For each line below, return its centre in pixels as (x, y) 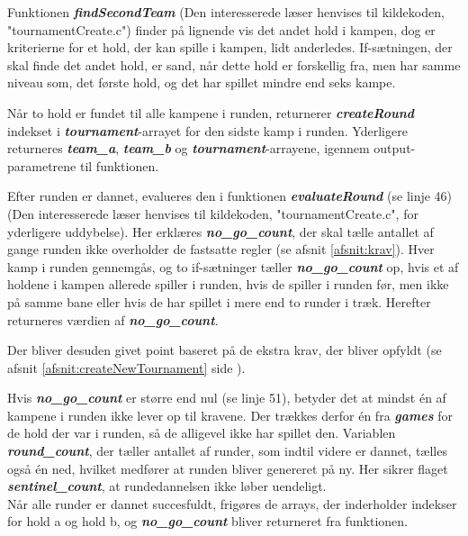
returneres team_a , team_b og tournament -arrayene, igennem (189, 148)
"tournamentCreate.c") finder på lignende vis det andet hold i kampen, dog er (221, 29)
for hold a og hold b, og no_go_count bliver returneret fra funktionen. (207, 521)
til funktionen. (119, 165)
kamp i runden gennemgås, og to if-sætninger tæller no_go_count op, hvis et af (233, 266)
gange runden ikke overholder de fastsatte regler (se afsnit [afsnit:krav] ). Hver (221, 249)
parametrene (42, 165)
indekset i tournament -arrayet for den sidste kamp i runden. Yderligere (207, 130)
